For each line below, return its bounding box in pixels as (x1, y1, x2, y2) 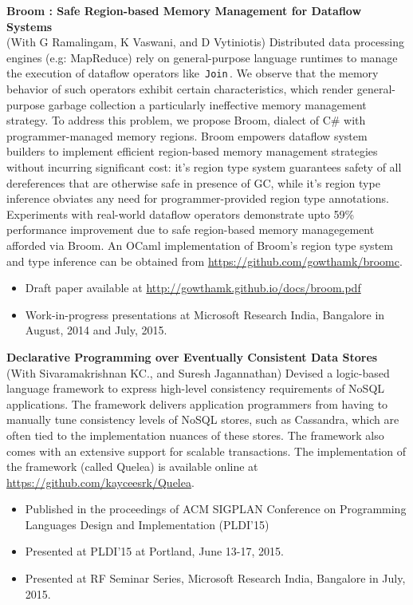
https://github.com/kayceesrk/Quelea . (6, 473, 195, 490)
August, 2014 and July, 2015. (25, 322, 167, 338)
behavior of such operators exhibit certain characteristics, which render (6, 81, 354, 97)
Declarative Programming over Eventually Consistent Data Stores (6, 348, 378, 365)
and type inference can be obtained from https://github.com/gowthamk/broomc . (6, 252, 403, 269)
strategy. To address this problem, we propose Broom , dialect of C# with (6, 112, 366, 129)
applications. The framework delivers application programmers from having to (6, 395, 388, 412)
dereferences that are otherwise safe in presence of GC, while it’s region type (6, 174, 380, 191)
